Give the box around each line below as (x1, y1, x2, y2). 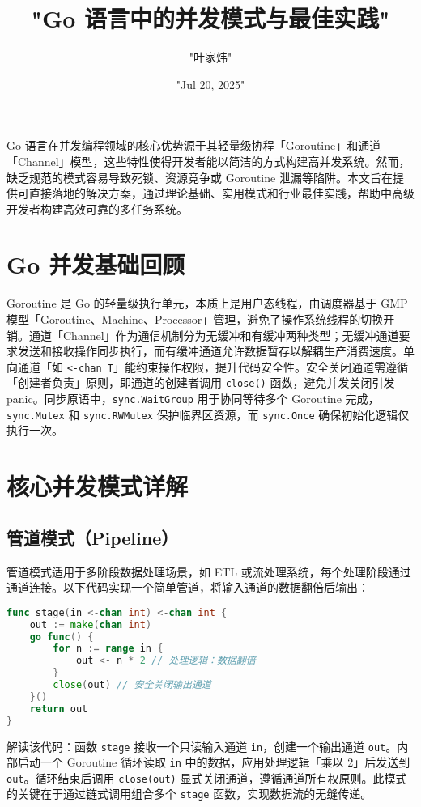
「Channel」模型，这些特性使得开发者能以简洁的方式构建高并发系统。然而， (6, 152, 410, 169)
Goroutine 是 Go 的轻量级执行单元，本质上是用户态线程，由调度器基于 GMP (6, 295, 408, 312)
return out (29, 703, 88, 715)
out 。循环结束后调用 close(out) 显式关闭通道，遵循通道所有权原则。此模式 (6, 769, 407, 786)
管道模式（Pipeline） (6, 525, 179, 550)
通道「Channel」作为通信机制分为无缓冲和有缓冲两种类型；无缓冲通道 (28, 326, 399, 343)
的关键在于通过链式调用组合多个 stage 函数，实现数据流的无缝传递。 (6, 785, 372, 802)
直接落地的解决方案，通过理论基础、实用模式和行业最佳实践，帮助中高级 (28, 185, 415, 202)
